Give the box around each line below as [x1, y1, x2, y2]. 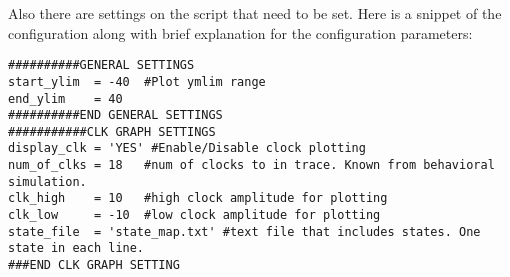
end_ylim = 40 [8, 91, 123, 106]
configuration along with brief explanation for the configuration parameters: [8, 22, 473, 43]
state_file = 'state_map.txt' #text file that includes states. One [8, 224, 481, 239]
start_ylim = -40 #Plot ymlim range [8, 74, 266, 89]
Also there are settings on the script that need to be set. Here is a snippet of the [8, 3, 502, 23]
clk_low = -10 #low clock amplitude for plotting [8, 208, 381, 223]
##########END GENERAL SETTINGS [8, 108, 223, 123]
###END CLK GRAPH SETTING [8, 258, 180, 273]
